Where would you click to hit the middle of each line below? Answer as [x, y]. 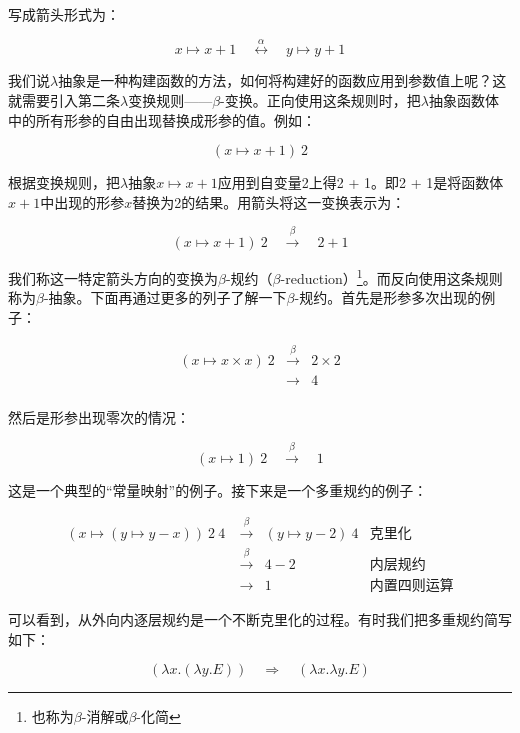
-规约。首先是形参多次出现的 [388, 297]
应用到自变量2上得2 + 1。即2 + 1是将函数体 [360, 182]
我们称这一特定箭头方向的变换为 [113, 277]
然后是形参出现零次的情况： [99, 417]
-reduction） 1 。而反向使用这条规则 [391, 276]
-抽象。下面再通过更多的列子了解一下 [165, 297]
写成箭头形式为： [64, 14]
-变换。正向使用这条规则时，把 [320, 99]
